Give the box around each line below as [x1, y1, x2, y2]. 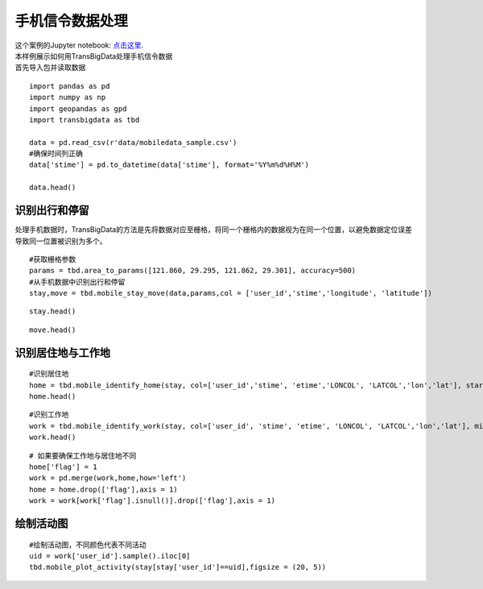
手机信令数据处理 [14, 12, 129, 30]
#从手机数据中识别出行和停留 [29, 277, 126, 286]
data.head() [29, 183, 76, 193]
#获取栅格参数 [29, 255, 76, 263]
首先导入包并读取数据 [14, 63, 86, 73]
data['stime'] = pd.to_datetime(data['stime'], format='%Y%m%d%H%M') [29, 160, 310, 169]
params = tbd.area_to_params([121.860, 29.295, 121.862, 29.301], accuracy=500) [29, 266, 357, 276]
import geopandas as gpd [29, 104, 127, 113]
